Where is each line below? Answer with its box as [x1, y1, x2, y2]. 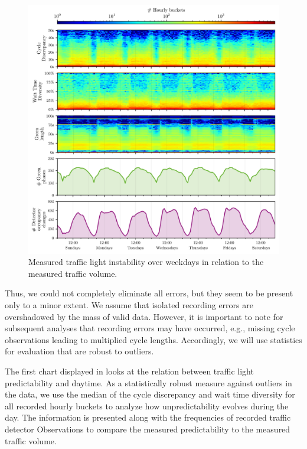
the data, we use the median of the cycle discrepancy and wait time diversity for [5, 388, 295, 400]
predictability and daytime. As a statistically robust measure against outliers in [5, 376, 292, 389]
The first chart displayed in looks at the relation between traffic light [5, 365, 254, 377]
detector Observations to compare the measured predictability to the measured [5, 423, 290, 435]
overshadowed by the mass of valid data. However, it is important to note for [5, 310, 283, 322]
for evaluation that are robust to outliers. [5, 345, 154, 357]
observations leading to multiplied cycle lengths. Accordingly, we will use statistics [5, 333, 302, 345]
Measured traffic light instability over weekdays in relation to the [28, 256, 264, 268]
